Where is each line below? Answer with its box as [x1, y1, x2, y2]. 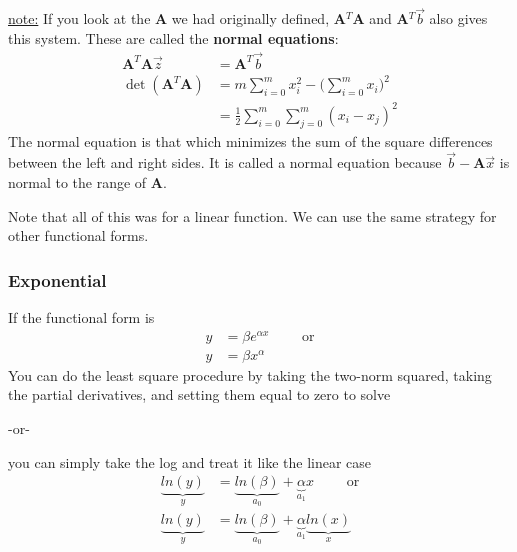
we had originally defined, [171, 8, 330, 29]
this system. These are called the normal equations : [8, 27, 339, 48]
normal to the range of [8, 171, 147, 192]
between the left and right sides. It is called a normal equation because [8, 152, 442, 173]
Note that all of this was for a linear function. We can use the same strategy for [8, 205, 497, 226]
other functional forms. [8, 225, 149, 246]
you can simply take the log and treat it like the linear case [8, 451, 372, 472]
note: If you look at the [8, 8, 151, 29]
